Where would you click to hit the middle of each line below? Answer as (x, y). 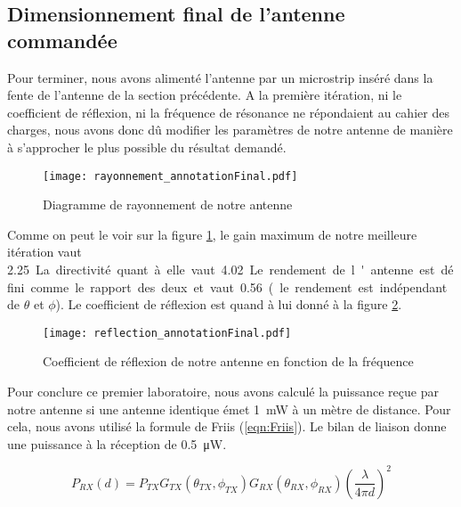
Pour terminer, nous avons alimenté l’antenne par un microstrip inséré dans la (220, 77)
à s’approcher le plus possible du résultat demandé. (147, 147)
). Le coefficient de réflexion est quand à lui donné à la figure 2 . (229, 304)
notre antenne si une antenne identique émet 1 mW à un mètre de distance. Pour (229, 409)
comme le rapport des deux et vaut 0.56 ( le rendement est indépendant (239, 286)
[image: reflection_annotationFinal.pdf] (167, 333)
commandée (62, 40)
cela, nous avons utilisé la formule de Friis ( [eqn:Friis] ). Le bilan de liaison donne (227, 426)
